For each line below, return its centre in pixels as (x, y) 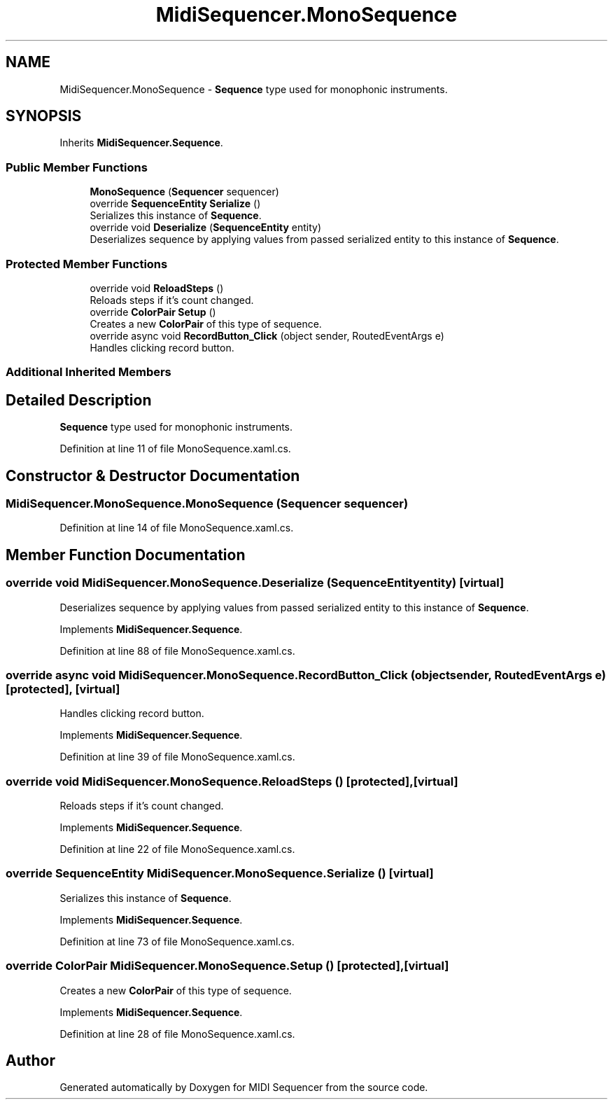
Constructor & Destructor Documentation (153, 475)
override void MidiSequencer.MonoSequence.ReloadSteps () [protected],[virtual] (232, 781)
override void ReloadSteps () (157, 288)
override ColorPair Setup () (153, 312)
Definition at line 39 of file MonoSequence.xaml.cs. (177, 757)
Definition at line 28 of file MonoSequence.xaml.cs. (177, 1034)
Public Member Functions (77, 167)
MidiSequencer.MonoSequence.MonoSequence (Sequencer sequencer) (207, 503)
